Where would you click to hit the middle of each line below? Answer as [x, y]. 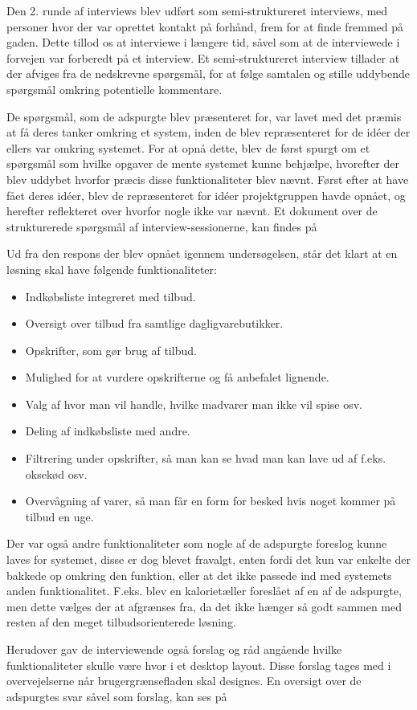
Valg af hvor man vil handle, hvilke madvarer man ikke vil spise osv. [194, 404]
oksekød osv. [56, 473]
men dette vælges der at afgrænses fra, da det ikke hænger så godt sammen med [204, 606]
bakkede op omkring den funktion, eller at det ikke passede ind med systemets [199, 575]
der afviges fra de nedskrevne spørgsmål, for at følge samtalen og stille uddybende [208, 73]
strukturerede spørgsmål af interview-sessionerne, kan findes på [162, 226]
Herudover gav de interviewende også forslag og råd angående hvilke [174, 649]
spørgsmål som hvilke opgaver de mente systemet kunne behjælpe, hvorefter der [203, 163]
